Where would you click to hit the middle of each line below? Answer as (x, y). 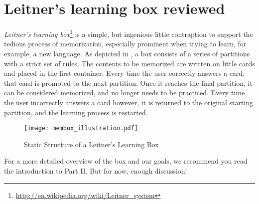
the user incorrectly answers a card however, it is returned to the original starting (129, 102)
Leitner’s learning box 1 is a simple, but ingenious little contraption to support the (129, 33)
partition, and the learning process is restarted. (76, 112)
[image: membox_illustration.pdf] (81, 128)
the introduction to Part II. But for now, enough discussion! (96, 170)
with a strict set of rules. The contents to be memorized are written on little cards (129, 63)
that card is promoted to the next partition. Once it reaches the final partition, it (128, 83)
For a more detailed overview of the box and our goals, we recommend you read (126, 161)
